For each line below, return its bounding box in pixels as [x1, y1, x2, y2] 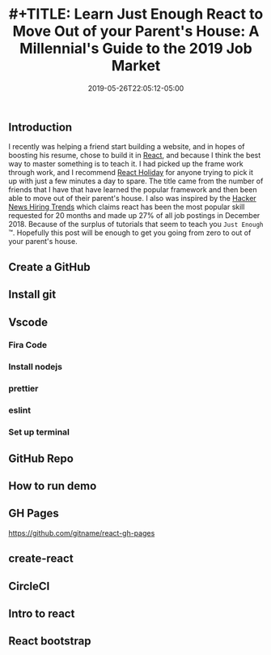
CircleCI [8, 579, 50, 593]
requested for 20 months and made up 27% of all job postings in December [8, 211, 260, 220]
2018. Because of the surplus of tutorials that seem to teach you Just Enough [8, 220, 264, 229]
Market [111, 57, 161, 75]
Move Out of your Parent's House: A [12, 22, 260, 41]
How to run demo [8, 479, 97, 493]
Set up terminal [8, 426, 70, 438]
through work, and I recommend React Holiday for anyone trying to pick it [8, 168, 253, 178]
